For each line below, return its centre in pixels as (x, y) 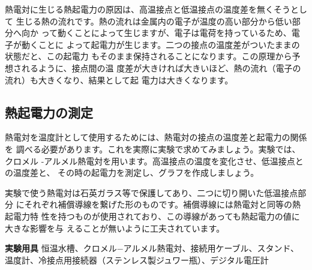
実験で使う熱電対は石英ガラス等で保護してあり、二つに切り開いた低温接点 (151, 192)
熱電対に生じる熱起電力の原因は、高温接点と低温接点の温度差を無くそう (148, 9)
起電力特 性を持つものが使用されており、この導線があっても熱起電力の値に (152, 216)
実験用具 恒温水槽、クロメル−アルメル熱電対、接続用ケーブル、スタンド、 (152, 248)
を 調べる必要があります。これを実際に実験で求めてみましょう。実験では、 (153, 148)
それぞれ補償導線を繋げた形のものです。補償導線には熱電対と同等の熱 (162, 204)
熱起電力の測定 (49, 112)
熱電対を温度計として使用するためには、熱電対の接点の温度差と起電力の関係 (156, 137)
